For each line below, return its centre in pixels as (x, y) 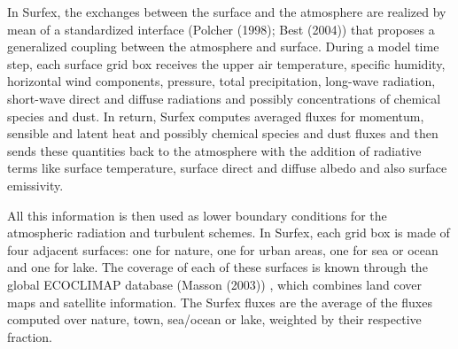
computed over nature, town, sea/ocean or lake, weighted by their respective (214, 319)
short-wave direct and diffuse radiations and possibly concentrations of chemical (224, 98)
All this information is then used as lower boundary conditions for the (197, 215)
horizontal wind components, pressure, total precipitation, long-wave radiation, (221, 81)
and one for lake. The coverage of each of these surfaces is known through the (217, 267)
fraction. (30, 336)
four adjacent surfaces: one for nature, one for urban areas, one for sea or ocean (223, 249)
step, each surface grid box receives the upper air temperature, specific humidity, (226, 63)
